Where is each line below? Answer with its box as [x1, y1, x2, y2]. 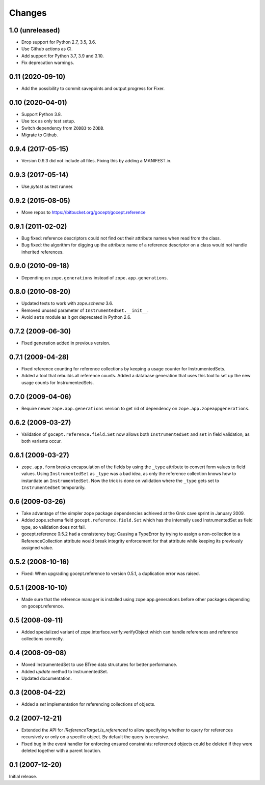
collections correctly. [21, 636, 64, 642]
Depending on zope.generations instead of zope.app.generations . [21, 274, 168, 280]
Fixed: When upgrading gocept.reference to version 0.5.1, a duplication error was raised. [21, 571, 200, 576]
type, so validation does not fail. [21, 524, 86, 530]
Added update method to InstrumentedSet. [21, 668, 108, 674]
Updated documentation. [21, 675, 72, 681]
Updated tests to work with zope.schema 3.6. [21, 301, 113, 306]
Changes [9, 7, 47, 18]
